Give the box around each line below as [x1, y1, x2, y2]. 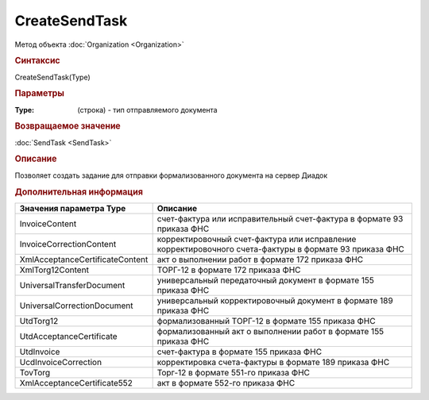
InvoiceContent [19, 218, 77, 229]
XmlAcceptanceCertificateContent [19, 254, 149, 265]
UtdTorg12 [19, 315, 59, 326]
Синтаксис [14, 56, 60, 67]
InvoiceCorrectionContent [19, 238, 117, 249]
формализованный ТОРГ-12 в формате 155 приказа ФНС [157, 315, 377, 326]
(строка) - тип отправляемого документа [77, 105, 218, 114]
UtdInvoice [19, 346, 60, 357]
